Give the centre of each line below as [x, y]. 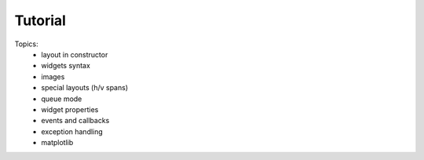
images [53, 76]
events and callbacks [75, 121]
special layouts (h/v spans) [85, 88]
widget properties [70, 109]
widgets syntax [66, 66]
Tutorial [40, 20]
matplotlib [57, 143]
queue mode [62, 99]
